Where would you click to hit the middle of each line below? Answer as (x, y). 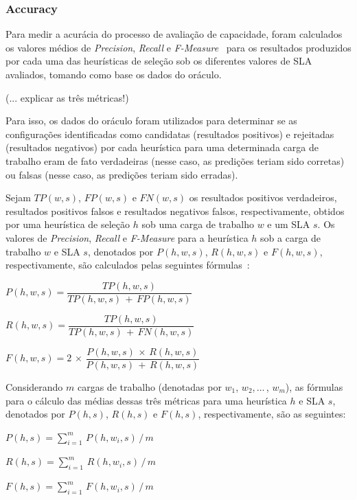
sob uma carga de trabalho (198, 224)
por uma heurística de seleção (68, 224)
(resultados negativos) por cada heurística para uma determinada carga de (162, 147)
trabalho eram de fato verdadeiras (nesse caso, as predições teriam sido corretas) (175, 160)
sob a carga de (291, 237)
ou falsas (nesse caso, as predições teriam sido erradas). (122, 174)
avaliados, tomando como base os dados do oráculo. (114, 74)
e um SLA (289, 224)
